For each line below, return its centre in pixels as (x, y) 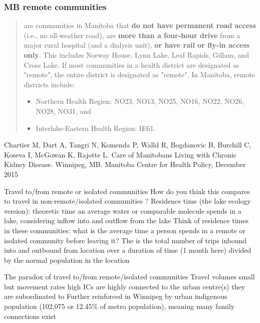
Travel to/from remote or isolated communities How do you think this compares (127, 191)
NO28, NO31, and (64, 111)
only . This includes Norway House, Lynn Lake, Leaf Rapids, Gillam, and (137, 55)
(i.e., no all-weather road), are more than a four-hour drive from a (132, 35)
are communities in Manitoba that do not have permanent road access (140, 25)
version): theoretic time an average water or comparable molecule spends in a (123, 210)
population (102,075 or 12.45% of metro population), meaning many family (119, 306)
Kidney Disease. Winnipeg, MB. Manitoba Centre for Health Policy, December (125, 164)
